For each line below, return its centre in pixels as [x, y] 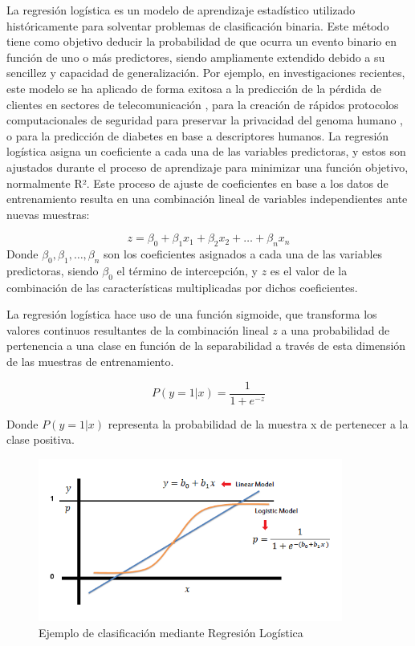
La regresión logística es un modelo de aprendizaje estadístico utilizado [181, 10]
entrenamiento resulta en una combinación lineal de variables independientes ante [207, 199]
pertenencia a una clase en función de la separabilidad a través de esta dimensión [206, 345]
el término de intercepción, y [187, 270]
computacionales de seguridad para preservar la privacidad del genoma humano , [205, 120]
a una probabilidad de [336, 329]
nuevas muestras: [48, 214]
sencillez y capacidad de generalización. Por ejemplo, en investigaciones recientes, [206, 73]
